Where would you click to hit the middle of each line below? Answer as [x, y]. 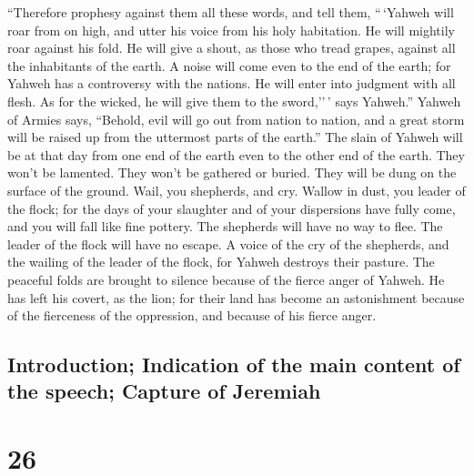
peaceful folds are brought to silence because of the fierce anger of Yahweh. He [226, 279]
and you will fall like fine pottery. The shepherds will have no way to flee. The [225, 226]
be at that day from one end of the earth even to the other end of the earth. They [236, 154]
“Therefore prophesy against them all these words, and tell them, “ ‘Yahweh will [231, 12]
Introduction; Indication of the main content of [234, 365]
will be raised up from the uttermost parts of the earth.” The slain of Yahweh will [235, 137]
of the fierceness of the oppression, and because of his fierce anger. [192, 315]
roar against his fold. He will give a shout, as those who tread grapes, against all [232, 48]
